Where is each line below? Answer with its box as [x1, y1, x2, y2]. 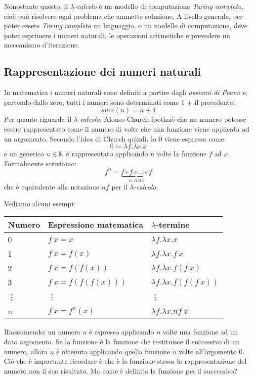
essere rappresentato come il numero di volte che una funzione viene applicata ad [4, 123, 250, 134]
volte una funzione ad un [163, 327, 238, 337]
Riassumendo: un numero [4, 327, 81, 337]
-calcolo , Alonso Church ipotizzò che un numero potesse [77, 114, 246, 124]
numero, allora [4, 346, 48, 356]
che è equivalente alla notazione [4, 182, 99, 192]
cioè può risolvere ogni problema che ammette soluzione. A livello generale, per [4, 10, 243, 21]
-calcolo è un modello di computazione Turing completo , [74, 1, 244, 11]
